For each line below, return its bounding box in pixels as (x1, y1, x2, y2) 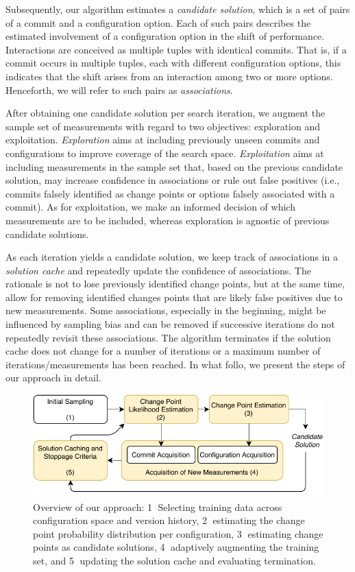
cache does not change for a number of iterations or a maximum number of (5, 344, 321, 358)
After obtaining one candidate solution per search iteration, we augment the (5, 106, 326, 120)
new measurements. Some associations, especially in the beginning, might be (5, 303, 326, 318)
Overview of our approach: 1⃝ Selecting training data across (33, 499, 282, 514)
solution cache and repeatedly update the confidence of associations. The (5, 263, 311, 277)
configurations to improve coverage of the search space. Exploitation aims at (5, 145, 324, 160)
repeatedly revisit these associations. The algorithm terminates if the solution (5, 330, 331, 344)
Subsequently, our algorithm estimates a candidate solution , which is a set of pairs (5, 2, 350, 16)
